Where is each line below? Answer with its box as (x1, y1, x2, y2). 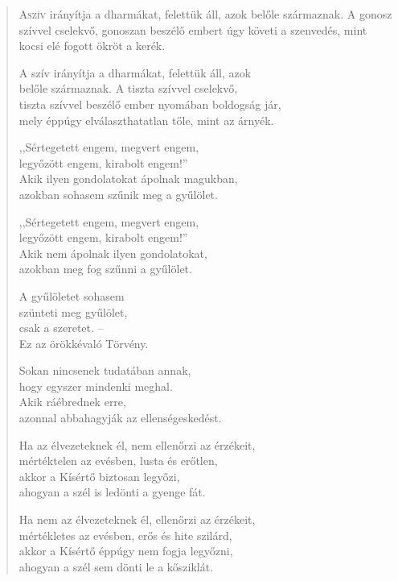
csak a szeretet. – (18, 319, 104, 336)
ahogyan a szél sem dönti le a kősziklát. (18, 558, 214, 575)
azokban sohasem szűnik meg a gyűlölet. (18, 185, 218, 202)
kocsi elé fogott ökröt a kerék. (18, 37, 166, 54)
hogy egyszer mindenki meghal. (18, 377, 173, 394)
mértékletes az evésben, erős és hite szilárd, (18, 526, 232, 543)
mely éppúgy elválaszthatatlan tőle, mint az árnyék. (18, 111, 274, 128)
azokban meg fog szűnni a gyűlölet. (18, 260, 192, 277)
